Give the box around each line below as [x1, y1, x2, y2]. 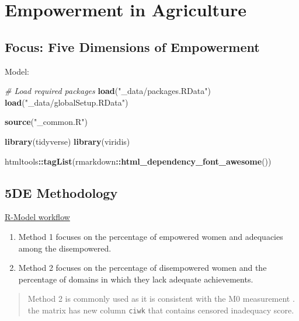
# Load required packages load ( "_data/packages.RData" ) [5, 85, 211, 97]
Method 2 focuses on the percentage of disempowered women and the [18, 261, 267, 274]
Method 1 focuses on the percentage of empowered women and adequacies [18, 230, 283, 242]
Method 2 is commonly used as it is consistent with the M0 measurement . [27, 292, 295, 305]
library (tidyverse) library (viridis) [5, 135, 130, 147]
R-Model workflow [5, 211, 70, 223]
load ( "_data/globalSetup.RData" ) [5, 96, 128, 108]
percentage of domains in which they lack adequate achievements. [18, 273, 253, 285]
